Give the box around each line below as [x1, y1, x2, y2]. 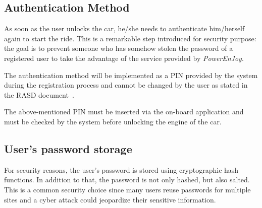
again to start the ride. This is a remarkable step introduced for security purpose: [4, 33, 256, 43]
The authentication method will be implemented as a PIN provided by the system [4, 70, 258, 80]
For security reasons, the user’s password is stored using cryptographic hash [4, 164, 239, 175]
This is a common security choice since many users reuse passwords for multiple [4, 184, 251, 194]
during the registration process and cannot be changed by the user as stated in [4, 80, 248, 90]
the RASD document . [4, 89, 74, 100]
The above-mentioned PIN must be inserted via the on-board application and [4, 106, 244, 117]
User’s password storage [4, 141, 132, 156]
